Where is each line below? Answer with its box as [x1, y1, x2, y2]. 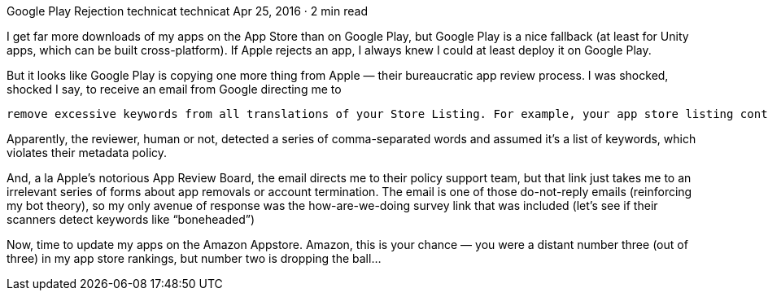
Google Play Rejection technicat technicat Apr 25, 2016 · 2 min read [7, 4, 368, 18]
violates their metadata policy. [7, 146, 168, 159]
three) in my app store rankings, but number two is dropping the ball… [7, 251, 382, 265]
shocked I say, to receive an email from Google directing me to [7, 82, 342, 96]
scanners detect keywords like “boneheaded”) [7, 212, 255, 226]
